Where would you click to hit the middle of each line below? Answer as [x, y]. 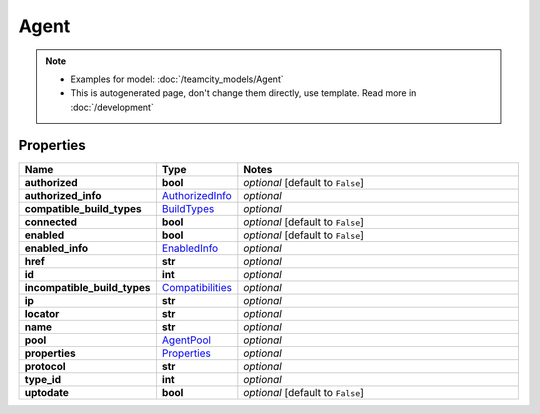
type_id [43, 379]
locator [42, 313]
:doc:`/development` [112, 107]
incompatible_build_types [87, 287]
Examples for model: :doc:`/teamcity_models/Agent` [177, 79]
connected [51, 222]
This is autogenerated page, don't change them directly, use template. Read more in [243, 93]
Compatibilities [196, 287]
